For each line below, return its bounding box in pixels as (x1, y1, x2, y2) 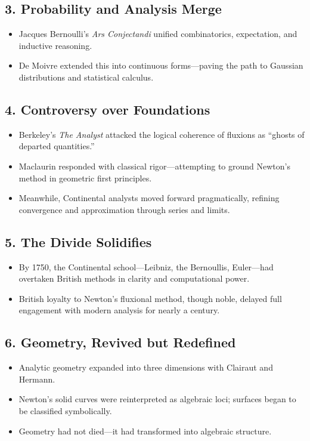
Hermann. (18, 372, 55, 385)
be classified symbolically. (18, 404, 112, 417)
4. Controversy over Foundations (5, 100, 210, 118)
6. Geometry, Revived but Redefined (5, 333, 236, 351)
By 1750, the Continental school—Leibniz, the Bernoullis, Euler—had (18, 260, 274, 273)
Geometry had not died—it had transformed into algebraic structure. (18, 424, 272, 437)
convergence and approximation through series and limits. (18, 203, 230, 215)
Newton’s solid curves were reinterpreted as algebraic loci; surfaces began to (18, 393, 296, 405)
